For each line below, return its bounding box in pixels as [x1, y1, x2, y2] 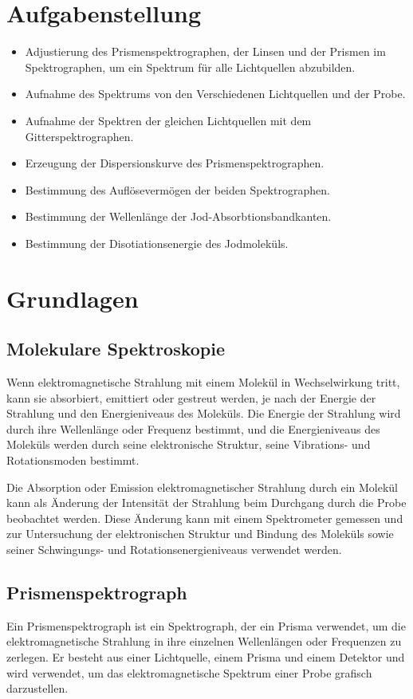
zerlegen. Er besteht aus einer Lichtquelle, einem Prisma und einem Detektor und [6, 648, 405, 665]
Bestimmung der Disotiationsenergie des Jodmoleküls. [25, 234, 289, 251]
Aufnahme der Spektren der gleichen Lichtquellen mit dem [25, 112, 312, 128]
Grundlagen [6, 281, 139, 314]
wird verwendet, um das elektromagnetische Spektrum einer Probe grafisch [6, 664, 372, 681]
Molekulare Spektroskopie [6, 336, 226, 361]
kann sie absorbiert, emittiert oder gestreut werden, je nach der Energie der [6, 389, 376, 406]
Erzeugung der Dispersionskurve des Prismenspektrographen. [25, 155, 324, 171]
